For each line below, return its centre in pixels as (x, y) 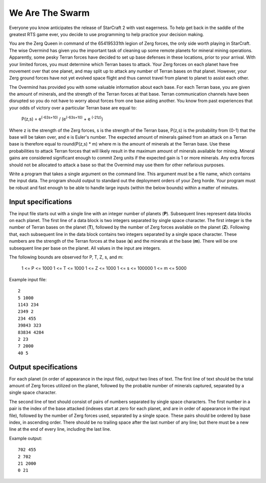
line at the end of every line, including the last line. (60, 429)
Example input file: (28, 279)
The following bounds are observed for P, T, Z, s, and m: (66, 257)
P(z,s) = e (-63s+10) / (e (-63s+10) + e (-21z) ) (62, 118)
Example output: (26, 438)
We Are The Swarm (49, 13)
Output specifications (43, 367)
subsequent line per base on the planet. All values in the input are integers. (85, 248)
